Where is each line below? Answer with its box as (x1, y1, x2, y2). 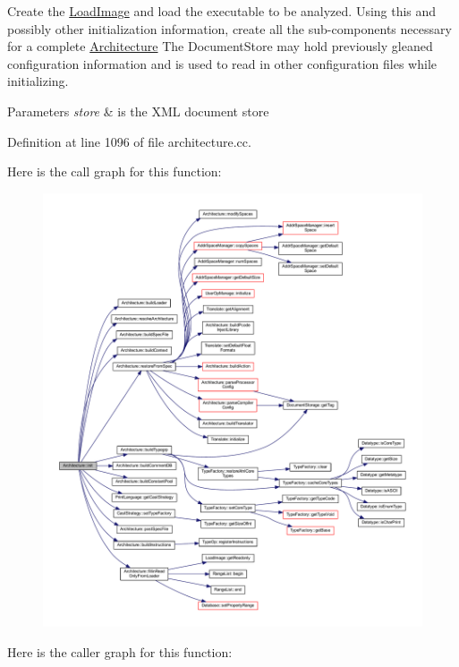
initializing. (7, 72, 69, 90)
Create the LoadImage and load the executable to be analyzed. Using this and (7, 2, 437, 20)
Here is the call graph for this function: (7, 162, 222, 181)
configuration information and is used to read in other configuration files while (7, 54, 437, 73)
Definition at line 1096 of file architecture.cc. (7, 132, 251, 150)
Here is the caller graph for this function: (7, 642, 233, 661)
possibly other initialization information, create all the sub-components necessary (7, 19, 452, 38)
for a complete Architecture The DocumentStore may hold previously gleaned (7, 37, 433, 56)
